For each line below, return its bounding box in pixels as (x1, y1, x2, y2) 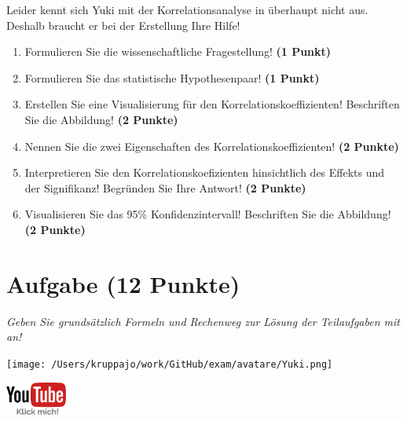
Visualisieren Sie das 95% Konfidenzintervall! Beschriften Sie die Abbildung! (24, 206, 391, 222)
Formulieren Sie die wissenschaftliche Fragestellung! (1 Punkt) (24, 43, 332, 60)
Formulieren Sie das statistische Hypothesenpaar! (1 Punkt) (24, 69, 320, 86)
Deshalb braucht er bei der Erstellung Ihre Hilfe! (6, 16, 240, 33)
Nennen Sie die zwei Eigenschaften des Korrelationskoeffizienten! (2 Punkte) (24, 137, 399, 154)
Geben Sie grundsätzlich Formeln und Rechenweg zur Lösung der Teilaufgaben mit (6, 313, 400, 329)
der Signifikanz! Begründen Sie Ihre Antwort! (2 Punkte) (24, 179, 306, 196)
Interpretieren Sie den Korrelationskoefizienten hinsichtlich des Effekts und (24, 164, 385, 181)
